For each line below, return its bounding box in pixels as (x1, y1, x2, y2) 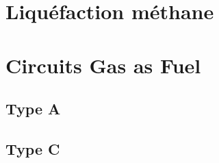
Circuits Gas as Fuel (5, 51, 201, 79)
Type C (5, 138, 60, 159)
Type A (5, 98, 61, 119)
